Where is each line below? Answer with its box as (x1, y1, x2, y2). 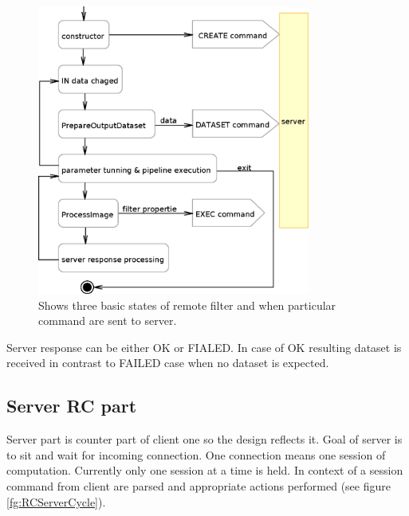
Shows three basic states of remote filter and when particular (38, 296, 336, 313)
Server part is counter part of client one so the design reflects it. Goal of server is (6, 431, 403, 448)
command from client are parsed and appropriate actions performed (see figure (6, 478, 391, 494)
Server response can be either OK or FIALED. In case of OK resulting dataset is (6, 338, 402, 355)
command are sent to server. (38, 312, 177, 329)
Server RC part (6, 393, 137, 418)
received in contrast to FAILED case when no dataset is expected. (6, 354, 329, 371)
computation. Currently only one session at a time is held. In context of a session (6, 462, 403, 479)
